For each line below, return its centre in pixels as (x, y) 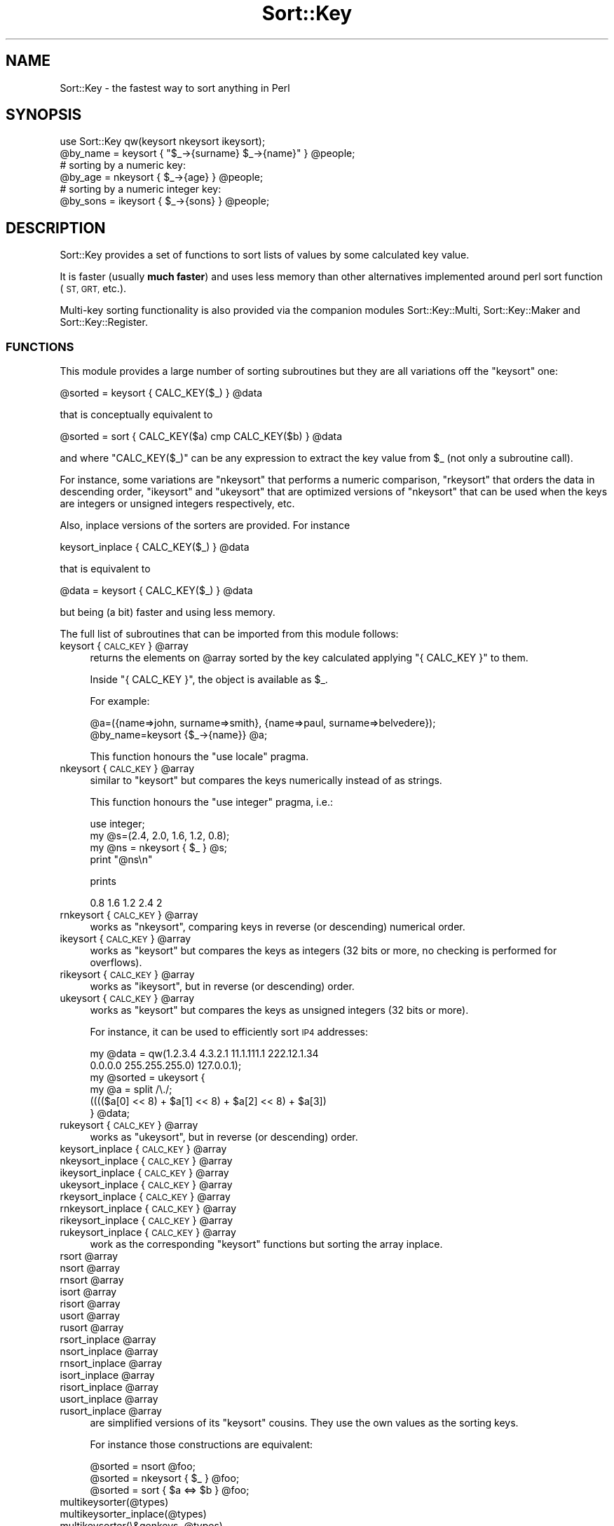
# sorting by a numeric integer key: (141, 189)
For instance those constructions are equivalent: (202, 1445)
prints (103, 881)
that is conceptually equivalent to (136, 415)
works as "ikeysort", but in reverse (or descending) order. (222, 987)
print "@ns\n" (121, 860)
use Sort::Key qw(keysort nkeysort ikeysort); (163, 142)
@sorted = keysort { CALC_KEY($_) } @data (161, 393)
